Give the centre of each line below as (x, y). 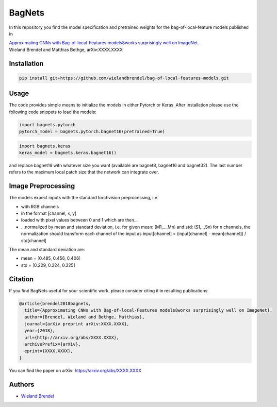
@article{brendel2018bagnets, (55, 303)
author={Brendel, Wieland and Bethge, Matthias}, (85, 317)
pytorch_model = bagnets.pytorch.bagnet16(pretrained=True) (92, 131)
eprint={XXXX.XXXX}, (49, 351)
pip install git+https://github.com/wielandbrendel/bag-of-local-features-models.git (124, 78)
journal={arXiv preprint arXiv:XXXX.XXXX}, (77, 324)
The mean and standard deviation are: (47, 249)
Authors (22, 384)
